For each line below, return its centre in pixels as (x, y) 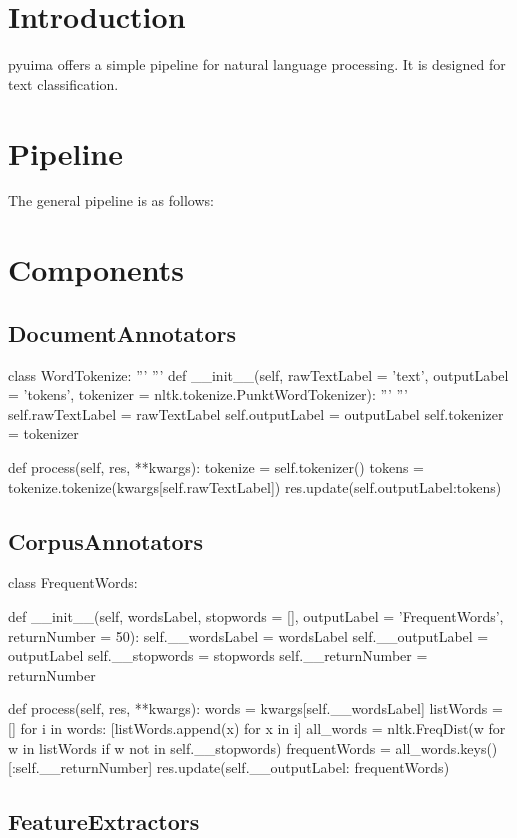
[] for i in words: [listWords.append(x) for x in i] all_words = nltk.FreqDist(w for (257, 727)
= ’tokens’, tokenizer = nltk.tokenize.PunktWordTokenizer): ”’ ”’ (208, 394)
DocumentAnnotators (122, 332)
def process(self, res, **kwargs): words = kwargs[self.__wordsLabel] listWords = (255, 708)
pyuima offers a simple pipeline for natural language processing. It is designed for (257, 64)
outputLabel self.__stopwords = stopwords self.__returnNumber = (218, 655)
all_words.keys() (446, 747)
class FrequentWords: (73, 582)
